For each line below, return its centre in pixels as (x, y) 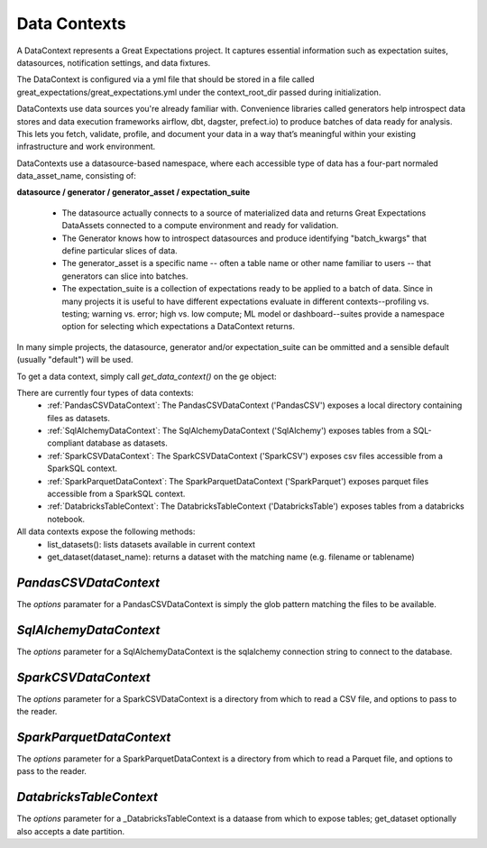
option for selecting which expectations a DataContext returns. (178, 327)
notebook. (66, 519)
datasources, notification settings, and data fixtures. (114, 62)
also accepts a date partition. (71, 831)
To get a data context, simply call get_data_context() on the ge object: (147, 376)
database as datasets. (127, 443)
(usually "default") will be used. (75, 360)
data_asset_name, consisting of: (77, 176)
